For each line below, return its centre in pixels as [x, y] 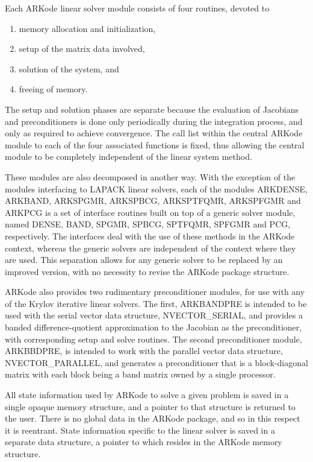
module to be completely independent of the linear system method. [129, 157]
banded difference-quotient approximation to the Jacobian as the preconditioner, [153, 327]
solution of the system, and [69, 68]
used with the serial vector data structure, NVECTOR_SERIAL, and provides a [154, 315]
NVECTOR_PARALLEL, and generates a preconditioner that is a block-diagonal [156, 362]
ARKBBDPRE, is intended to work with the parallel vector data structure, [144, 351]
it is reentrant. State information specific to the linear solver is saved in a [140, 430]
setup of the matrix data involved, [82, 49]
